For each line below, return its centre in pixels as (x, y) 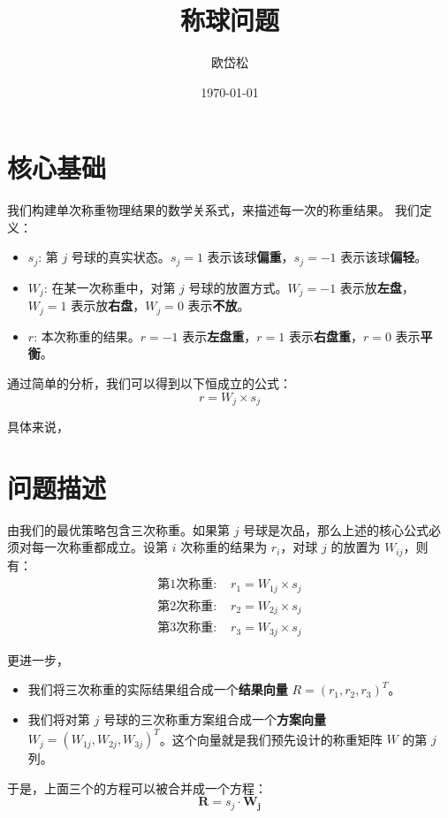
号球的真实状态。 (121, 257)
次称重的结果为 (224, 547)
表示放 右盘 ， (108, 306)
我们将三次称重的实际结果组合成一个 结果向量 (158, 689)
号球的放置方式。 (238, 287)
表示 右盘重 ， (326, 336)
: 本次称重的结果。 (87, 336)
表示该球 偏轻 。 (384, 257)
